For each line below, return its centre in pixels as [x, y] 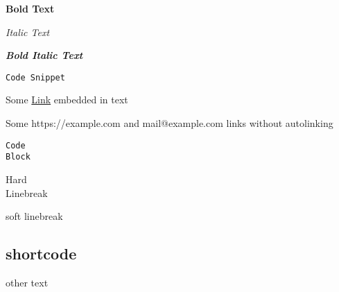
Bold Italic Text [44, 55]
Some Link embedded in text [67, 100]
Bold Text [30, 8]
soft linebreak [34, 216]
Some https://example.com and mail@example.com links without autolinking [169, 123]
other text [27, 282]
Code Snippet [35, 77]
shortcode [41, 254]
